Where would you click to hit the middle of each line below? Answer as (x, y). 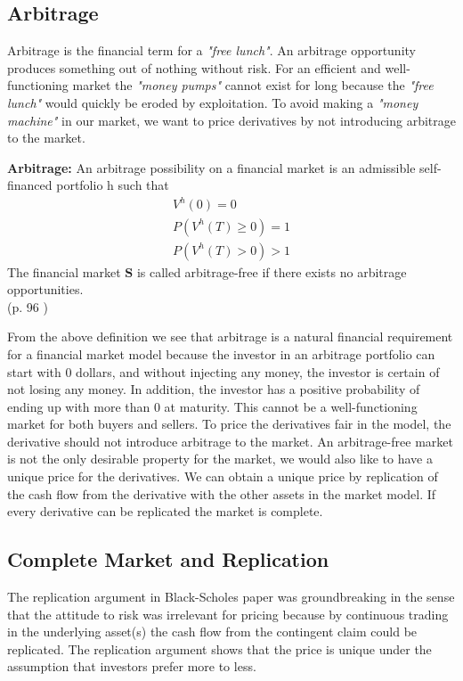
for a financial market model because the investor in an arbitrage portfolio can (221, 353)
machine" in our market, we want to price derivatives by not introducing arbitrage (232, 120)
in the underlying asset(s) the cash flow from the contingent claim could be (212, 632)
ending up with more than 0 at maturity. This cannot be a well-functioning (212, 406)
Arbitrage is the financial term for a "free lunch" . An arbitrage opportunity (211, 50)
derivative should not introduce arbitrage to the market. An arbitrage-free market (230, 441)
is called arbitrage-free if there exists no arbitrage (272, 271)
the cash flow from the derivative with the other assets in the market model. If (222, 493)
